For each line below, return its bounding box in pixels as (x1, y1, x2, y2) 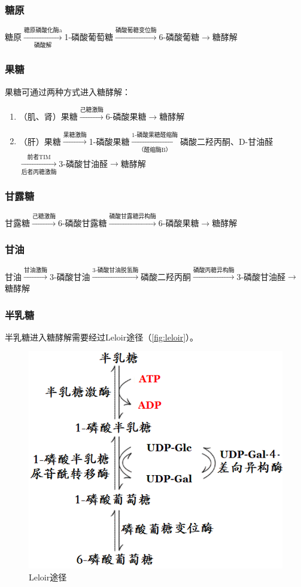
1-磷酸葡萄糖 (64, 31, 114, 43)
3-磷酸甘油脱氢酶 (92, 267, 139, 273)
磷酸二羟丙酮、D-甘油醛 (180, 135, 273, 147)
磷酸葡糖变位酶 (115, 28, 157, 34)
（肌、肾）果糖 (19, 110, 78, 122)
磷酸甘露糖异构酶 (109, 214, 156, 220)
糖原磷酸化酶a (23, 28, 62, 34)
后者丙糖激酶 (21, 169, 57, 175)
